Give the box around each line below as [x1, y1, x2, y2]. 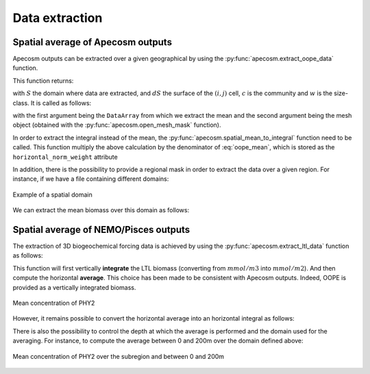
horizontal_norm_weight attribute [12, 153, 118, 161]
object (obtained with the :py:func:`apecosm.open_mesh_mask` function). [12, 121, 221, 129]
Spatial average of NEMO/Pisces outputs [12, 223, 190, 236]
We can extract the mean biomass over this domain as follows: [12, 206, 190, 214]
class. [12, 99, 30, 107]
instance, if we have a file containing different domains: [12, 175, 169, 183]
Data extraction [12, 10, 103, 25]
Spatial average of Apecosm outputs [12, 36, 173, 48]
